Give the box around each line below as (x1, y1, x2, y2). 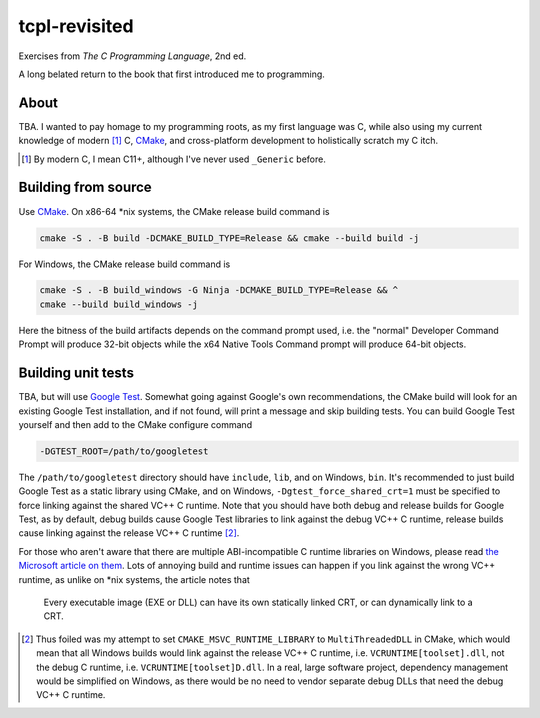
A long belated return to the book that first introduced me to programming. (18, 68, 325, 80)
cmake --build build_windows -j (39, 298, 199, 310)
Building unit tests (18, 365, 135, 382)
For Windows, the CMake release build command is (18, 258, 231, 270)
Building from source (18, 179, 152, 196)
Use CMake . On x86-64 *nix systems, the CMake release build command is (18, 205, 330, 217)
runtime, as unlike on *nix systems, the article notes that (18, 573, 250, 585)
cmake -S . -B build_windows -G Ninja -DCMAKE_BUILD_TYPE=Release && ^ (39, 285, 399, 296)
